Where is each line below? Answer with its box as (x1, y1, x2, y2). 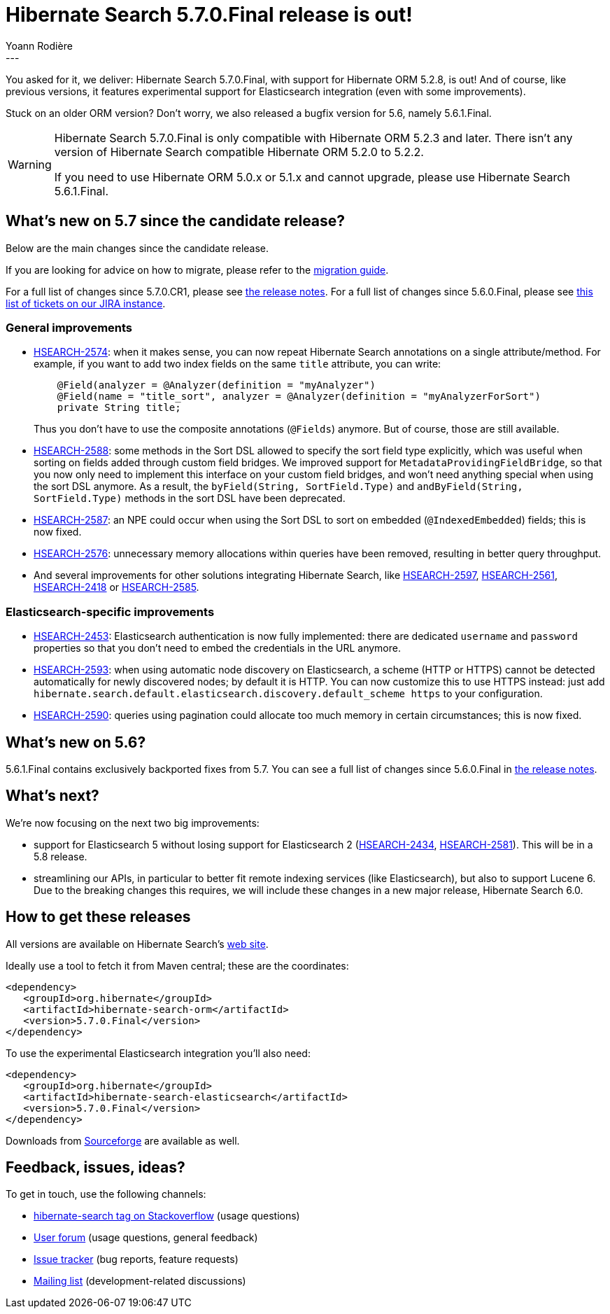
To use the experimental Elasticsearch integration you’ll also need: (6, 1047, 311, 1059)
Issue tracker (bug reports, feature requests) (34, 1253, 239, 1266)
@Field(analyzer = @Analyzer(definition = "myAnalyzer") (57, 379, 376, 391)
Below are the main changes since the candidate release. (6, 242, 269, 254)
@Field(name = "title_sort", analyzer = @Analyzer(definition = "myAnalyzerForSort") (57, 391, 541, 403)
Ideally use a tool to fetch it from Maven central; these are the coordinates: (6, 959, 349, 972)
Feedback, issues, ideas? (6, 1159, 185, 1177)
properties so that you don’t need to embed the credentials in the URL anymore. (34, 642, 401, 655)
